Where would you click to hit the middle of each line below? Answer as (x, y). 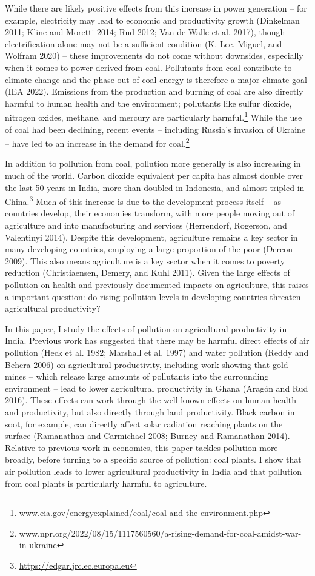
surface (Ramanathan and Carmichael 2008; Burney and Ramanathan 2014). (148, 436)
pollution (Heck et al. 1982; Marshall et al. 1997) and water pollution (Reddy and (157, 352)
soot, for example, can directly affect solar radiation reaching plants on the (144, 424)
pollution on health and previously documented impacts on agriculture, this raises (157, 285)
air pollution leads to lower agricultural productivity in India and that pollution (153, 471)
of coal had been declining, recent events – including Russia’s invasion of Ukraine (155, 129)
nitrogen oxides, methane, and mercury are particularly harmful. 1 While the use (154, 116)
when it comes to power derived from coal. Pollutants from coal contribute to (148, 67)
